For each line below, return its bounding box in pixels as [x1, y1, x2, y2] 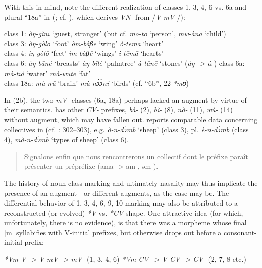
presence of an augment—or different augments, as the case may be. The [4, 187, 229, 198]
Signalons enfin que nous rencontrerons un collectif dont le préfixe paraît [24, 151, 248, 161]
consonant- [223, 227, 257, 237]
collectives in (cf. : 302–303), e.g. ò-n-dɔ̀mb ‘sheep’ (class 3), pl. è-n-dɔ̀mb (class [4, 124, 249, 135]
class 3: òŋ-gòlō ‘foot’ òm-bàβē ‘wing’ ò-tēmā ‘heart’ [4, 38, 164, 48]
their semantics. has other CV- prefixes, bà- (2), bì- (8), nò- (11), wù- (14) [4, 104, 233, 115]
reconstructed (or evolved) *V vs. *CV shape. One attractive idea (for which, [4, 207, 243, 218]
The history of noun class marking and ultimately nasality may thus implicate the [4, 177, 258, 188]
